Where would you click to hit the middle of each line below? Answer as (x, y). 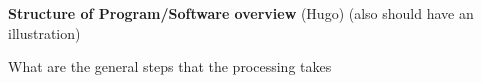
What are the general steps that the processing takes (170, 66)
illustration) (44, 32)
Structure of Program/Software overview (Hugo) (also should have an (241, 13)
